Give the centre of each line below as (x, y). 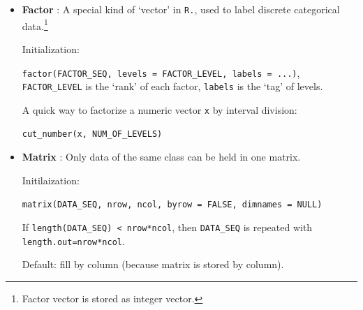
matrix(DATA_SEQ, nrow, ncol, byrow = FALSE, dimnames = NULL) (172, 205)
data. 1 (35, 24)
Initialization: (51, 49)
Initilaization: (51, 180)
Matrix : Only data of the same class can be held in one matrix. (161, 157)
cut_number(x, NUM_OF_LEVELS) (92, 134)
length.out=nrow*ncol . (73, 241)
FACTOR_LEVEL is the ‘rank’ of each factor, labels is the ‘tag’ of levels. (172, 86)
